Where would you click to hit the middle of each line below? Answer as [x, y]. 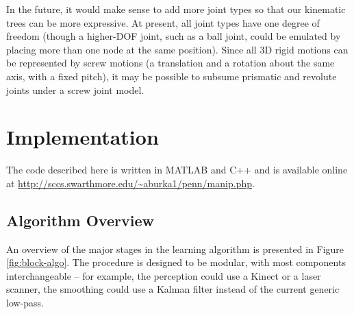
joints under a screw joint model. [75, 89]
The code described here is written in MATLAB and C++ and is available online [177, 170]
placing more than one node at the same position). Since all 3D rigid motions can [177, 49]
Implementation [83, 137]
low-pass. [25, 303]
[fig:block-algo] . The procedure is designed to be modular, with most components [176, 262]
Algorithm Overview [80, 220]
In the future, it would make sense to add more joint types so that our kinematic [176, 9]
